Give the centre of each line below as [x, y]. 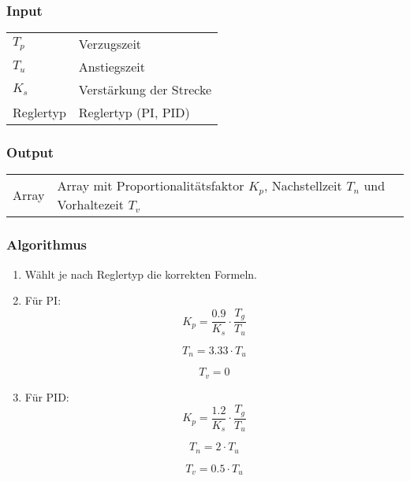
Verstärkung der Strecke [145, 90]
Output [30, 152]
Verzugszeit [110, 44]
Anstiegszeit [112, 67]
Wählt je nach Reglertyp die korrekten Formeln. [141, 274]
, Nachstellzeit [303, 186]
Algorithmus [47, 244]
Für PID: [47, 396]
